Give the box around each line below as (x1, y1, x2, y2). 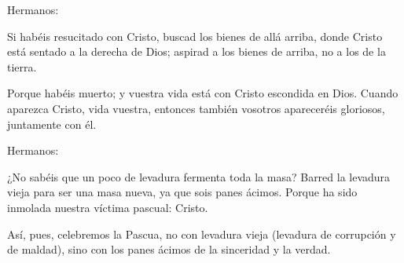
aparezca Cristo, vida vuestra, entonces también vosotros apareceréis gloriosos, (7, 100, 385, 116)
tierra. (7, 58, 37, 75)
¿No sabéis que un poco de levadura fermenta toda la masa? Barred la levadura (7, 168, 391, 184)
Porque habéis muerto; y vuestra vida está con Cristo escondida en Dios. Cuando (7, 85, 398, 101)
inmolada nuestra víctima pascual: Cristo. (7, 199, 208, 215)
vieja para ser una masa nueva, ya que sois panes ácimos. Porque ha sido (7, 184, 358, 200)
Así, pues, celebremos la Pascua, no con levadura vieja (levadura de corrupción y (7, 225, 396, 242)
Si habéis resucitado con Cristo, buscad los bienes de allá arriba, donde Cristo (7, 27, 383, 44)
